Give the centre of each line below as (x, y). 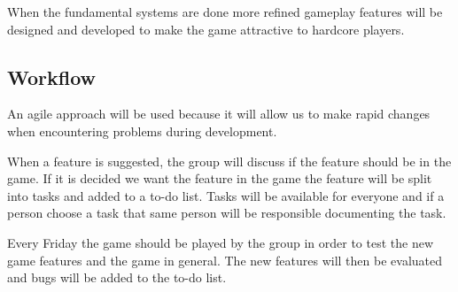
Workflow (52, 77)
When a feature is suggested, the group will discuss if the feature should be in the (229, 161)
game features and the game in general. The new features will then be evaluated (225, 260)
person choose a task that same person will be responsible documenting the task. (227, 213)
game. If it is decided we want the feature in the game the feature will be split (220, 178)
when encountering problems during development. (142, 131)
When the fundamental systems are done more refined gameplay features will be (225, 12)
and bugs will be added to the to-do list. (117, 277)
